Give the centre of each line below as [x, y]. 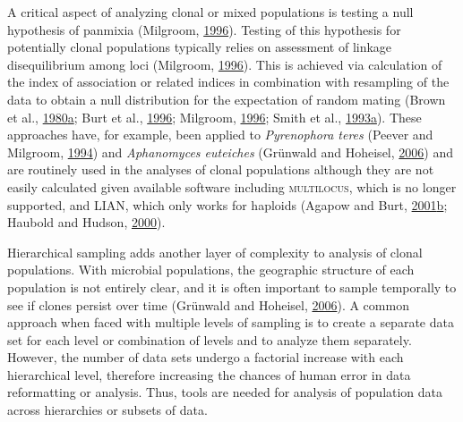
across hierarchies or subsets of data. [107, 410]
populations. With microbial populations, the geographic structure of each [211, 270]
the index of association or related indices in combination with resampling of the [228, 82]
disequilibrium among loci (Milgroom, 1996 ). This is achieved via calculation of [225, 64]
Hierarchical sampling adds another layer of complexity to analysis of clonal [215, 252]
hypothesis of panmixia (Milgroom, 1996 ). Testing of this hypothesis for [204, 29]
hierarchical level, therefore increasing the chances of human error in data [209, 374]
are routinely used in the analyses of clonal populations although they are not [221, 169]
